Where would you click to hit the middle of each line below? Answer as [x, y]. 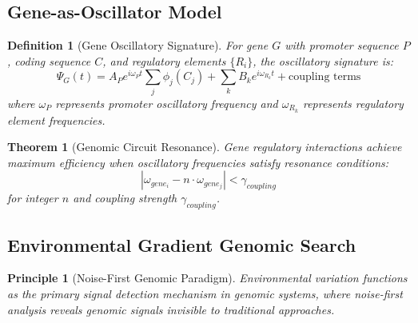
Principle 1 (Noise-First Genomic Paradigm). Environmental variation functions [207, 278]
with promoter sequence [342, 45]
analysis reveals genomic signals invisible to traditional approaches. [171, 309]
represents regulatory [353, 103]
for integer [33, 198]
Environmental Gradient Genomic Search [182, 244]
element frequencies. [56, 120]
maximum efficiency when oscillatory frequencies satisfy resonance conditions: [198, 162]
